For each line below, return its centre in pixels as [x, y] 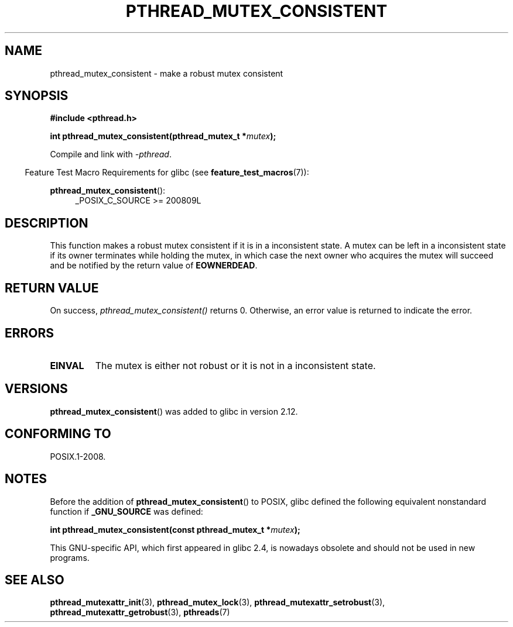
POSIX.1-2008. [78, 456]
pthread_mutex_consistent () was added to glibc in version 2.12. [174, 411]
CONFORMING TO [58, 434]
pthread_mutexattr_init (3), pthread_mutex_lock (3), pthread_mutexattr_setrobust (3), [218, 602]
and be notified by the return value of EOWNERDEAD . [154, 266]
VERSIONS [36, 389]
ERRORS [30, 333]
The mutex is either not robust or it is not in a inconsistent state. [235, 365]
